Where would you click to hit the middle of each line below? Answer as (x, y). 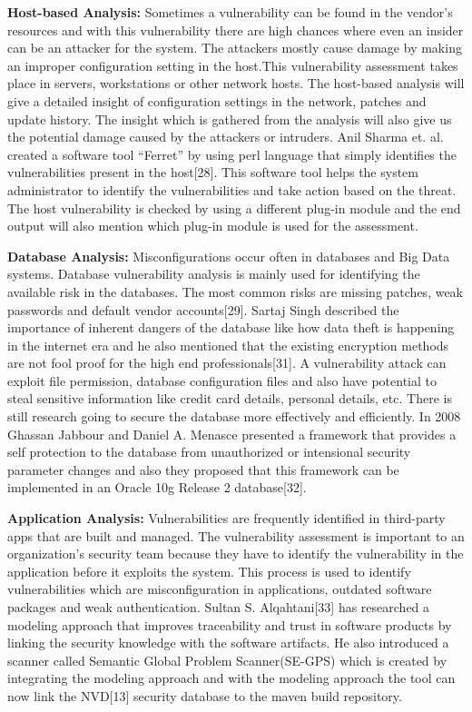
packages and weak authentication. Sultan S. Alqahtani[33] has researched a (219, 607)
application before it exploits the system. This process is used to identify (209, 571)
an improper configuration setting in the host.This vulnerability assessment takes (233, 65)
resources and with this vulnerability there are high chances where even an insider (236, 30)
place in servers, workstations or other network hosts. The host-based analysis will (236, 83)
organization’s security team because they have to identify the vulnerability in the (236, 554)
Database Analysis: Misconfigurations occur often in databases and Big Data (229, 256)
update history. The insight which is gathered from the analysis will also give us (230, 119)
